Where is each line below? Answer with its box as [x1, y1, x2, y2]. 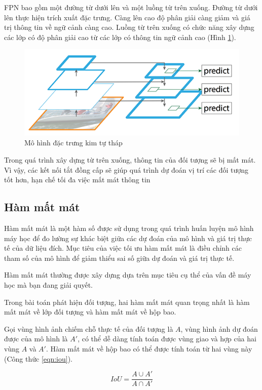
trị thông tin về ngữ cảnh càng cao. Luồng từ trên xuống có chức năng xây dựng [4, 22, 254, 32]
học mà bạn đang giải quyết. [4, 279, 93, 290]
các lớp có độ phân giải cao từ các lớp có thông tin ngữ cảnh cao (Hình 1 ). [4, 31, 236, 42]
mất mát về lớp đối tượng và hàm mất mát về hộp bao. [4, 306, 176, 317]
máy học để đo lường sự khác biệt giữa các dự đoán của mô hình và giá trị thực [4, 232, 252, 243]
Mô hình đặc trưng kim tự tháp [24, 137, 123, 148]
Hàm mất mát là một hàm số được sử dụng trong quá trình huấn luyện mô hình [4, 222, 254, 233]
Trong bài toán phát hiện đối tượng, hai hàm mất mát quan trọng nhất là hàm [4, 296, 250, 307]
